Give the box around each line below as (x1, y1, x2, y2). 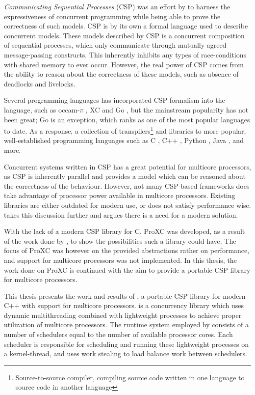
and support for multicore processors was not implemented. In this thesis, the (4, 254, 237, 265)
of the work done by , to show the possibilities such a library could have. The (4, 235, 236, 246)
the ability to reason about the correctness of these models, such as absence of (4, 69, 239, 79)
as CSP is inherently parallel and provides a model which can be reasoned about (4, 171, 246, 181)
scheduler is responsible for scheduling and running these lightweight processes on (4, 339, 249, 349)
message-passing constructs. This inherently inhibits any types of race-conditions (4, 49, 246, 59)
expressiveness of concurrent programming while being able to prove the (4, 11, 221, 21)
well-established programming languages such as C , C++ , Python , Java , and (4, 135, 244, 145)
